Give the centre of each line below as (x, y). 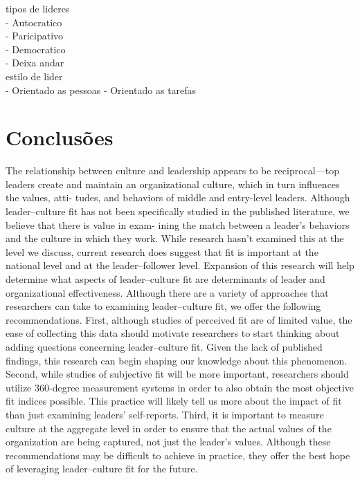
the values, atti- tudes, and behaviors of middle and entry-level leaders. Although (178, 197)
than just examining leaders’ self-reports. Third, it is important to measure (165, 414)
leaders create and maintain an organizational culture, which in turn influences (173, 184)
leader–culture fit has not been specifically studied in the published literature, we (178, 211)
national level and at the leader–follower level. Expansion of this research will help (180, 265)
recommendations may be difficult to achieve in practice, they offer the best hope (178, 455)
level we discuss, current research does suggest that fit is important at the (162, 251)
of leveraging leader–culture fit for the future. (102, 469)
